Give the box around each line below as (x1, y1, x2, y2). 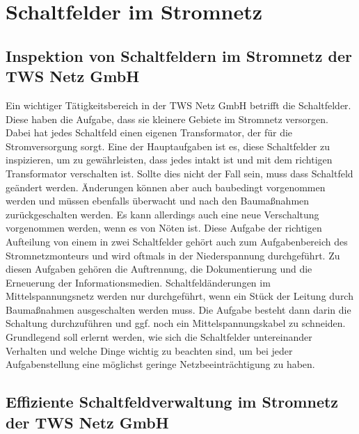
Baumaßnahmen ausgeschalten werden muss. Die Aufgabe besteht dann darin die (6, 302, 351, 316)
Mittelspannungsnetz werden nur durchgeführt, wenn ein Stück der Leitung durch (6, 289, 353, 303)
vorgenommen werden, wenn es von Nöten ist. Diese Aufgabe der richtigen (6, 220, 322, 235)
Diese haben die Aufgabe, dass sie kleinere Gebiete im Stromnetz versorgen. (6, 111, 328, 126)
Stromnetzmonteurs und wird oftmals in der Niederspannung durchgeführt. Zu (6, 248, 340, 262)
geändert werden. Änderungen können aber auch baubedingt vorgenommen (6, 179, 326, 194)
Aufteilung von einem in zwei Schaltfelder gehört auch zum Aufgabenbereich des (6, 234, 348, 248)
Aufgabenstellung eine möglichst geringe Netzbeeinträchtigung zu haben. (6, 357, 315, 371)
